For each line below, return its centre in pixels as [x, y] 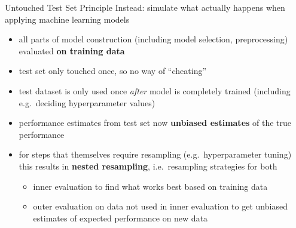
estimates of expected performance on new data [120, 218]
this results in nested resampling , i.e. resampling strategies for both [148, 166]
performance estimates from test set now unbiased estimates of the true [155, 123]
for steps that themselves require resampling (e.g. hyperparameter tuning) [155, 154]
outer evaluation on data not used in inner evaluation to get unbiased [160, 206]
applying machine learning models [67, 19]
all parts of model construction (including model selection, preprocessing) [153, 39]
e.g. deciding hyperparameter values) [87, 102]
